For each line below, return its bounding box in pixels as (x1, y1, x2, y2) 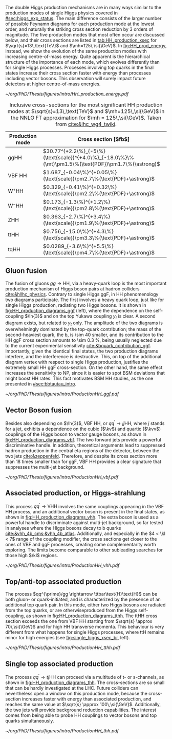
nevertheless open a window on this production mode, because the (5, 690, 147, 696)
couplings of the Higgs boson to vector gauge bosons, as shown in (5, 431, 147, 437)
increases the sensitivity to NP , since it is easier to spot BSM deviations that (5, 370, 165, 376)
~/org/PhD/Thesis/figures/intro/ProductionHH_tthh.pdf (5, 644, 120, 651)
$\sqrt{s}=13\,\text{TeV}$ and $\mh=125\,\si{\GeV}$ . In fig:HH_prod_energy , (5, 43, 167, 48)
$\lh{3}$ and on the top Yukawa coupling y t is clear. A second (25, 313, 156, 320)
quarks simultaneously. (5, 717, 54, 724)
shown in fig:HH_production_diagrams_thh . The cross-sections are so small (5, 679, 165, 686)
